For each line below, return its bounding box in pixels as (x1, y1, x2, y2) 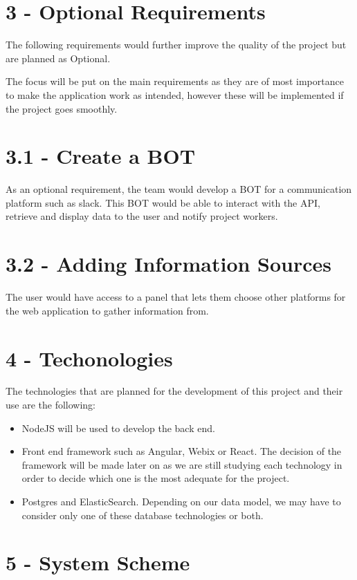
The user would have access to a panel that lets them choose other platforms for (6, 290, 346, 304)
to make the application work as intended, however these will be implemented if (6, 87, 344, 102)
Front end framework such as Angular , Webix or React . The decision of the (21, 444, 342, 458)
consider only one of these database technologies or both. (21, 507, 264, 522)
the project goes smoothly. (6, 101, 118, 115)
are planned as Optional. (6, 50, 111, 65)
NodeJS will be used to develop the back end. (21, 420, 215, 435)
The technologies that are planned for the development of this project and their (6, 384, 343, 398)
